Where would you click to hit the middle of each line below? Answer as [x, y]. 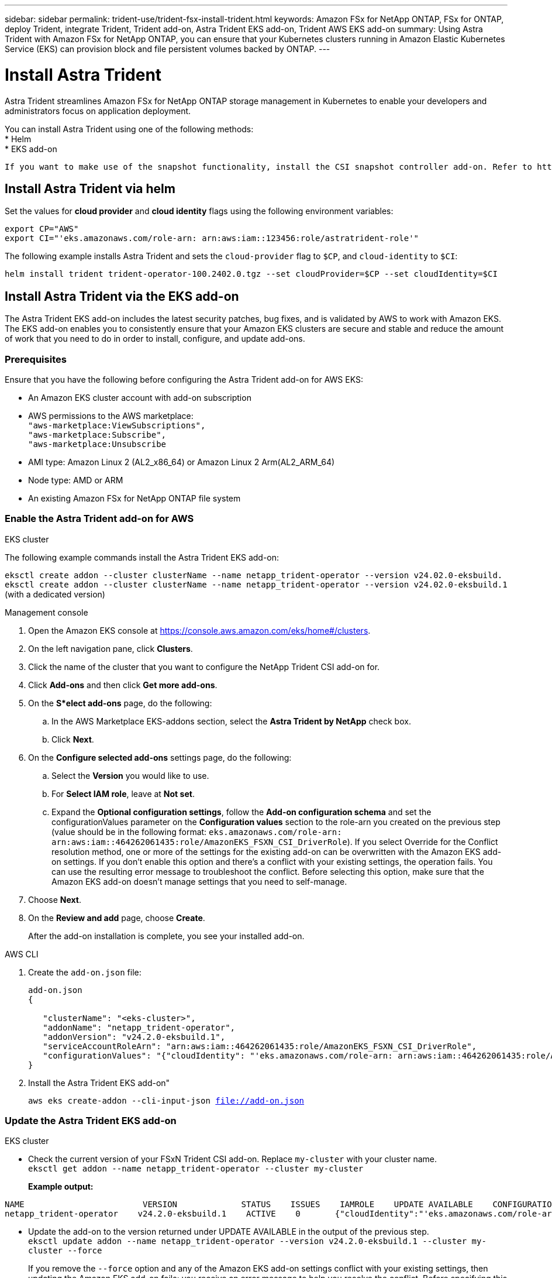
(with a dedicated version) [55, 594]
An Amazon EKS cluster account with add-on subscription [140, 397]
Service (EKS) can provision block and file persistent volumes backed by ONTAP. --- [168, 49]
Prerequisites [36, 359]
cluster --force [65, 1251]
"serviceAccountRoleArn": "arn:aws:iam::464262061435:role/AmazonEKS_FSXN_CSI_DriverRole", [260, 1046]
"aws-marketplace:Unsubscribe [97, 444]
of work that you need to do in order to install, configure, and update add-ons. [155, 339]
